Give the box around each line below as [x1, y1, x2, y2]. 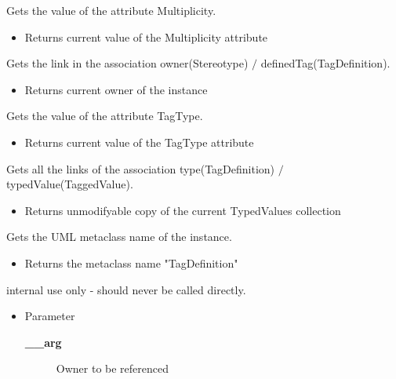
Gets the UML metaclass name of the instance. [6, 228, 232, 245]
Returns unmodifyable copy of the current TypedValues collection [24, 202, 341, 218]
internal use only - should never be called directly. [6, 281, 246, 297]
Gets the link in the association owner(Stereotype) [6, 55, 249, 71]
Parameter [24, 308, 75, 324]
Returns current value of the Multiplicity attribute [24, 28, 268, 45]
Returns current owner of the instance [24, 81, 208, 97]
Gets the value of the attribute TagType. [6, 108, 203, 124]
